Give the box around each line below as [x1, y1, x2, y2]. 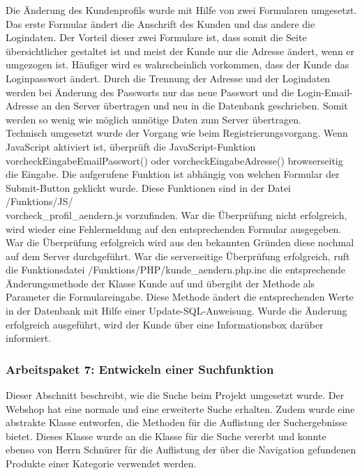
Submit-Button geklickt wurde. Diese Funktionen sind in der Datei [6, 180, 291, 195]
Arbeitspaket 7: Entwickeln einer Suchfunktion [6, 360, 274, 377]
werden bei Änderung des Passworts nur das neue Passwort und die [6, 84, 294, 99]
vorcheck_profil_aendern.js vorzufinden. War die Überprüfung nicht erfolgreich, [6, 207, 347, 222]
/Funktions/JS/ [6, 194, 73, 209]
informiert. [6, 331, 52, 345]
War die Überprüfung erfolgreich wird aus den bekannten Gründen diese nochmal [6, 235, 354, 250]
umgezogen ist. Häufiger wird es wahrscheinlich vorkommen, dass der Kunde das [6, 57, 349, 72]
